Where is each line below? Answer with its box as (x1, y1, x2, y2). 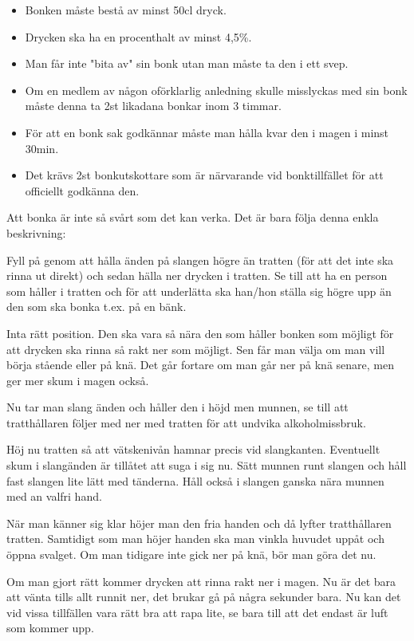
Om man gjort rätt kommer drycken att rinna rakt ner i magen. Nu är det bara (6, 572, 396, 589)
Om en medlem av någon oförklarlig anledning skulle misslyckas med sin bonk (25, 81, 408, 98)
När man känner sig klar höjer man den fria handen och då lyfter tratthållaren (6, 514, 392, 531)
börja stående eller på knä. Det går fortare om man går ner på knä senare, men (6, 356, 394, 373)
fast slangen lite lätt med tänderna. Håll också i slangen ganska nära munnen (6, 472, 384, 489)
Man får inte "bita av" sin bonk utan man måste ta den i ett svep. (25, 55, 349, 72)
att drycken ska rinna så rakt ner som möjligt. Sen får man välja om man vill (6, 340, 385, 357)
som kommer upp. (6, 619, 94, 636)
